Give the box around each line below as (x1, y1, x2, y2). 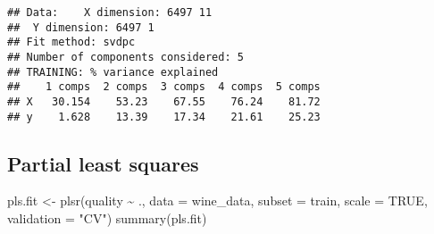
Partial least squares (7, 149, 199, 177)
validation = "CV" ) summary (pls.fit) (7, 209, 207, 228)
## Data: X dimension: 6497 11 (7, 6, 213, 19)
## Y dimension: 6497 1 (7, 21, 154, 34)
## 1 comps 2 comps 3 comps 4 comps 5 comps (7, 80, 321, 94)
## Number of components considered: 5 (7, 50, 244, 63)
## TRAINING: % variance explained (7, 65, 219, 79)
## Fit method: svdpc (7, 36, 136, 49)
